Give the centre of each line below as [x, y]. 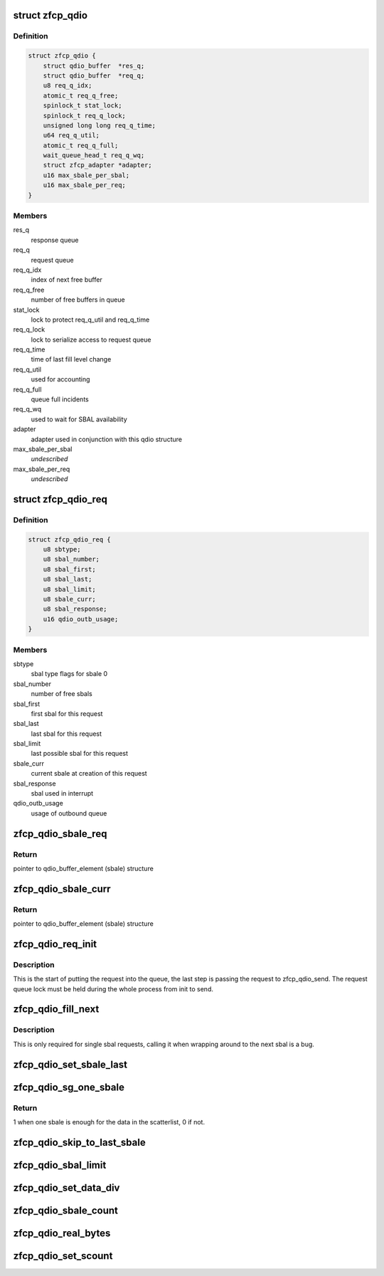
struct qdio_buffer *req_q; [94, 75]
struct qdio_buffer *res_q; [94, 65]
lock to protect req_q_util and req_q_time [90, 320]
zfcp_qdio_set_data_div [66, 1187]
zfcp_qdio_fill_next [56, 1009]
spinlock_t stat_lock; [82, 106]
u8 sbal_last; [68, 579]
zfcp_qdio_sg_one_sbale [69, 1087]
